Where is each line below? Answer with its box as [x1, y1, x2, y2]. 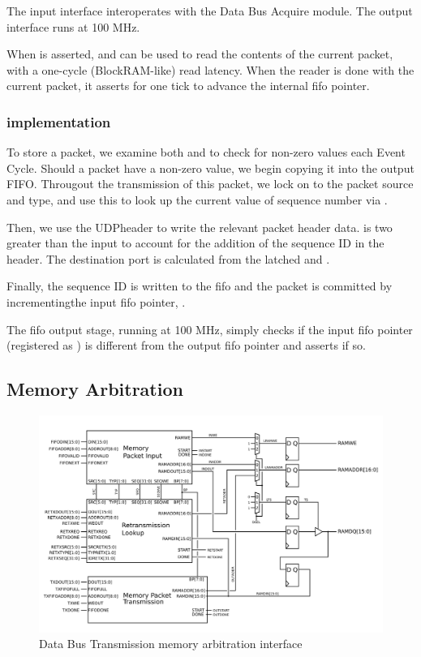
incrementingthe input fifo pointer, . [6, 293, 186, 310]
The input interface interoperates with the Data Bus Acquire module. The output [6, 2, 413, 19]
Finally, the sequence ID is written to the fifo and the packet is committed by [6, 277, 393, 294]
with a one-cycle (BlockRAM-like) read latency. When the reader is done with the [6, 61, 415, 78]
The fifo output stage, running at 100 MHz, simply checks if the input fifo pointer [6, 320, 413, 337]
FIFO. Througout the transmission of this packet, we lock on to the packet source [6, 175, 414, 192]
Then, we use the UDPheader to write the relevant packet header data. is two [6, 218, 393, 235]
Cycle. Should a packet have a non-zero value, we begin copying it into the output [6, 159, 415, 176]
